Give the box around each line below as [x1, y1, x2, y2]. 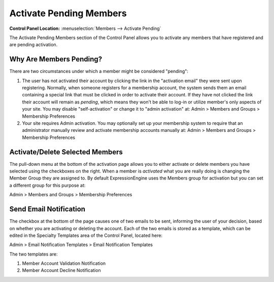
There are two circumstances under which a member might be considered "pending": [9, 68, 189, 75]
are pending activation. [9, 42, 58, 48]
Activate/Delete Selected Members [9, 148, 123, 156]
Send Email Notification [9, 205, 86, 214]
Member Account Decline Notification [22, 267, 101, 273]
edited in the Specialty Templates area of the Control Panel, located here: [9, 232, 163, 238]
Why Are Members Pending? [9, 55, 102, 63]
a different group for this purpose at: [9, 182, 86, 188]
